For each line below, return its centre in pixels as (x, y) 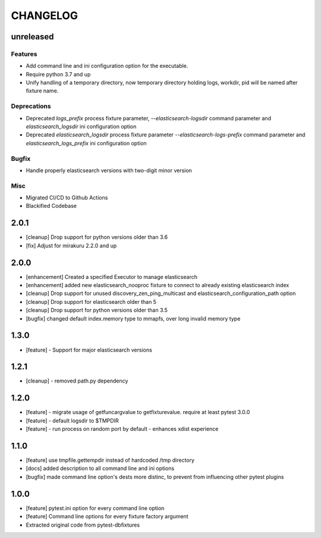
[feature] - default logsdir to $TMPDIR (72, 421)
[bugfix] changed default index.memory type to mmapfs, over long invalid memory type (133, 318)
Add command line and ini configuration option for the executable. (107, 66)
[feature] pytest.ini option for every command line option (95, 508)
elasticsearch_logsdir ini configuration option (81, 127)
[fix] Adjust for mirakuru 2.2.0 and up (71, 245)
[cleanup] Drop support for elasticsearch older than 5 (91, 301)
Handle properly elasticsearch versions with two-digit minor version (109, 170)
